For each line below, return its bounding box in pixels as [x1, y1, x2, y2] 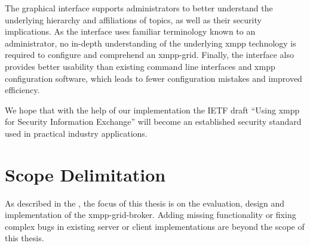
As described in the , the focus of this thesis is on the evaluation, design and [5, 196, 285, 209]
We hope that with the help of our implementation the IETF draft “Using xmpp [5, 103, 300, 116]
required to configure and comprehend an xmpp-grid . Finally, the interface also [5, 48, 294, 61]
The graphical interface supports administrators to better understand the [5, 2, 273, 14]
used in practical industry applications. [5, 127, 148, 139]
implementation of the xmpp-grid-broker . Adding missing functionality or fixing [5, 208, 296, 221]
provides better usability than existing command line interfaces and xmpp [5, 60, 275, 72]
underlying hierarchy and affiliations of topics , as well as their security [5, 13, 262, 26]
